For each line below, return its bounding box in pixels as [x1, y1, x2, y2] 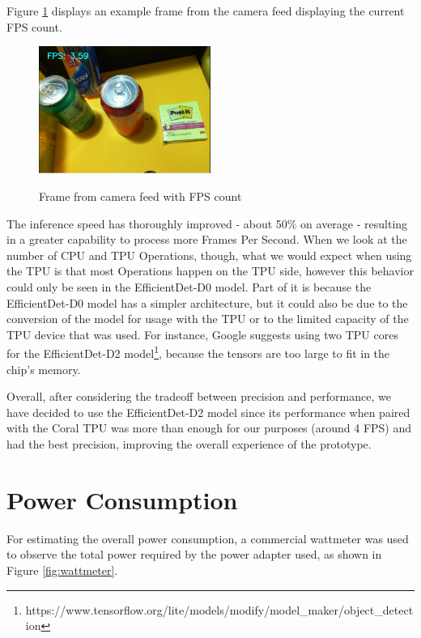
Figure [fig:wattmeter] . [6, 561, 118, 578]
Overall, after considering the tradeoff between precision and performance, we [6, 388, 391, 405]
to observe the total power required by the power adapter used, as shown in [6, 546, 382, 563]
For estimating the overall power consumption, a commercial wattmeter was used [6, 530, 409, 547]
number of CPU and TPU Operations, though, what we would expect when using [6, 246, 412, 263]
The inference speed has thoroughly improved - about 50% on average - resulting [6, 215, 408, 232]
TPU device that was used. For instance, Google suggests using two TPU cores [6, 325, 398, 342]
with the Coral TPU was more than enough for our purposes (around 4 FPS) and [6, 419, 412, 436]
